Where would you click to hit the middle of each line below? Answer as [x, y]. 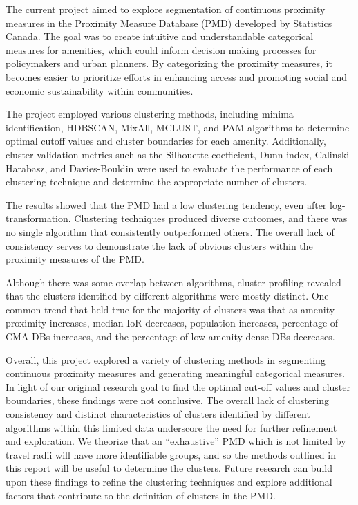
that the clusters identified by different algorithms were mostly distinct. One [167, 296]
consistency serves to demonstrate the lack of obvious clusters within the [159, 245]
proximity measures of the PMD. [75, 259]
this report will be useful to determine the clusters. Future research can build [169, 468]
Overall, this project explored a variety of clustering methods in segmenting [166, 359]
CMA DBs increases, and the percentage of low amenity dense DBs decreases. [170, 337]
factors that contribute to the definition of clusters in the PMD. [141, 495]
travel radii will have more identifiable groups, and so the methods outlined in [171, 454]
